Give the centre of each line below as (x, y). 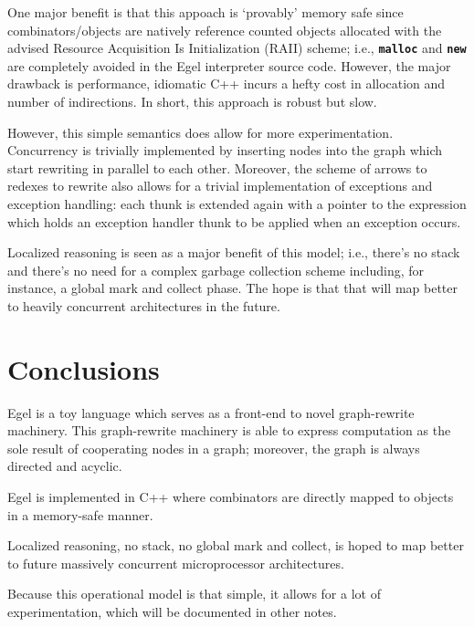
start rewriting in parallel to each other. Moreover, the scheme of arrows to (217, 167)
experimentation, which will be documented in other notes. (172, 612)
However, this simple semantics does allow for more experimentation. (200, 132)
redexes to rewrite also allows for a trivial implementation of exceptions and (220, 186)
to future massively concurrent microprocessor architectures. (176, 563)
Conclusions (84, 368)
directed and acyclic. (65, 466)
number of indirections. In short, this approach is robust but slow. (192, 102)
